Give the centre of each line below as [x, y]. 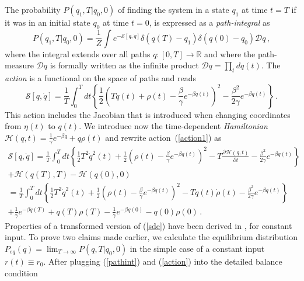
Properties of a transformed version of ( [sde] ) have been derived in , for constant [148, 225]
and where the [230, 53]
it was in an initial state [48, 22]
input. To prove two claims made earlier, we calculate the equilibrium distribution [151, 237]
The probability [33, 9]
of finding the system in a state [173, 9]
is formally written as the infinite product [124, 65]
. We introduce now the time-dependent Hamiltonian [173, 126]
